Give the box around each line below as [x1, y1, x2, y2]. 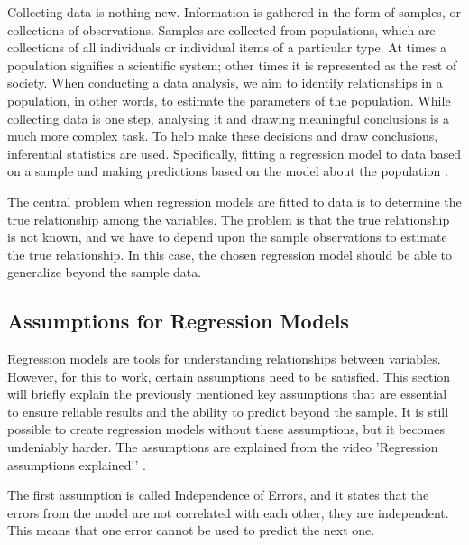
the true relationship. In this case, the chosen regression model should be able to [7, 245, 453, 263]
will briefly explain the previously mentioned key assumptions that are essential [7, 384, 447, 403]
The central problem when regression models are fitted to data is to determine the [7, 191, 462, 210]
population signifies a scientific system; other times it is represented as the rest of [7, 55, 457, 74]
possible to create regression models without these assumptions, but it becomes [7, 420, 446, 439]
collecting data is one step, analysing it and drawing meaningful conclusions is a [7, 108, 450, 127]
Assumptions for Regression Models [7, 307, 349, 335]
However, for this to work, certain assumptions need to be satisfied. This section [7, 366, 451, 385]
